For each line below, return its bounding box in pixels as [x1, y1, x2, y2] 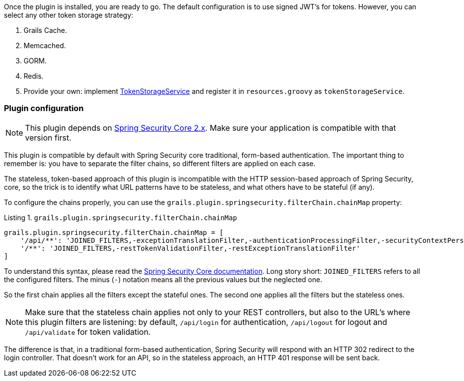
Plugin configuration [4, 103, 84, 114]
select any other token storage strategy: [4, 11, 133, 19]
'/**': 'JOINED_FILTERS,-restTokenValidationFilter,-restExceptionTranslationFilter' [20, 244, 360, 252]
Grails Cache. [24, 26, 67, 34]
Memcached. [24, 41, 66, 50]
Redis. [24, 72, 44, 80]
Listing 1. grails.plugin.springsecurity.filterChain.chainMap [4, 213, 237, 222]
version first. [25, 132, 72, 143]
